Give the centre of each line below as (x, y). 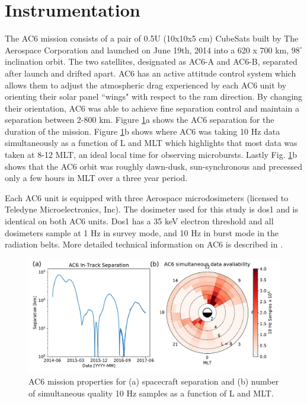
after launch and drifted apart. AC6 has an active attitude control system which (151, 73)
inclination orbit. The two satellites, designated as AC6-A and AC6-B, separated (151, 61)
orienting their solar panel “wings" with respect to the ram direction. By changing (154, 96)
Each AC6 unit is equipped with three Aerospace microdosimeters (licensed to (147, 197)
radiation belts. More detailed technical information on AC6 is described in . (144, 244)
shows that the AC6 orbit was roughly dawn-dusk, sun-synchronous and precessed (154, 166)
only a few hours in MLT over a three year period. (96, 178)
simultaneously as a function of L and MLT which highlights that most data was (151, 143)
